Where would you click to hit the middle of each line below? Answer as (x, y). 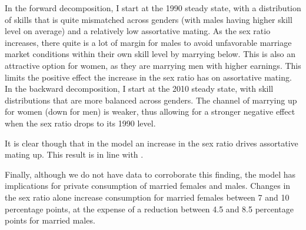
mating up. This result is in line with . (74, 154)
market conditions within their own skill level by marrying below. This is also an (150, 54)
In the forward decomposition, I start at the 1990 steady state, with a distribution (153, 8)
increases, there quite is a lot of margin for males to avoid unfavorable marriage (148, 42)
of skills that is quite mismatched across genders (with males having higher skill (149, 19)
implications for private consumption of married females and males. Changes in (148, 186)
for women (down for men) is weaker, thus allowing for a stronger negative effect (150, 111)
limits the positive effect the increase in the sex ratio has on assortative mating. (148, 77)
